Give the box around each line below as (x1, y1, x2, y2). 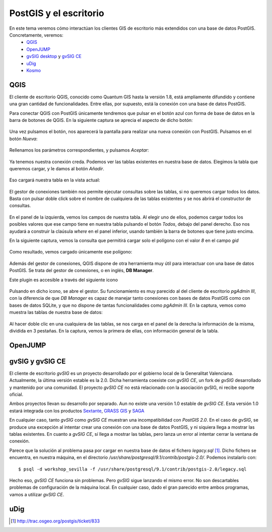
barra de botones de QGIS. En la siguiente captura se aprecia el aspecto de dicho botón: (9, 117, 193, 123)
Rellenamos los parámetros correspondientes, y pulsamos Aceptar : (9, 147, 149, 153)
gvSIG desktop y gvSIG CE (26, 53, 82, 59)
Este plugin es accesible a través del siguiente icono (9, 277, 118, 283)
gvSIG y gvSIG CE (9, 357, 66, 365)
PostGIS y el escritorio (9, 8, 104, 19)
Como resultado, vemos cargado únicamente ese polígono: (9, 249, 132, 255)
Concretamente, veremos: (9, 32, 63, 38)
